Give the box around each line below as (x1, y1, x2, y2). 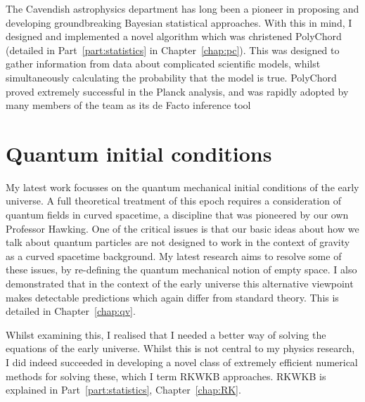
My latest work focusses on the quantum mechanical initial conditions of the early (6, 179, 359, 194)
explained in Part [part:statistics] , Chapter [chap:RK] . (6, 382, 241, 397)
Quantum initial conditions (6, 138, 272, 167)
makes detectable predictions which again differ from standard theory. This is (6, 290, 339, 304)
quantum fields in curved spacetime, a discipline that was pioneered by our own (6, 207, 349, 222)
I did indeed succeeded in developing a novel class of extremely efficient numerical (6, 355, 358, 369)
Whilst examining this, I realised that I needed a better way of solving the (6, 327, 326, 342)
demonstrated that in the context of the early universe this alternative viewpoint (6, 276, 354, 291)
